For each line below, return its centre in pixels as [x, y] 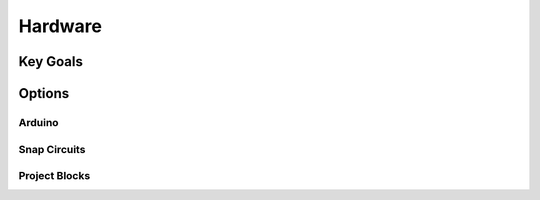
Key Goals [51, 61]
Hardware [60, 26]
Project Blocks [54, 176]
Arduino [38, 122]
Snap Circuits [52, 149]
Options [44, 93]
